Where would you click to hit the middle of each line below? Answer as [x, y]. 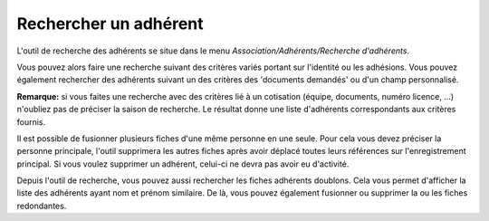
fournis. [31, 121]
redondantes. [42, 206]
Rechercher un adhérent [110, 24]
